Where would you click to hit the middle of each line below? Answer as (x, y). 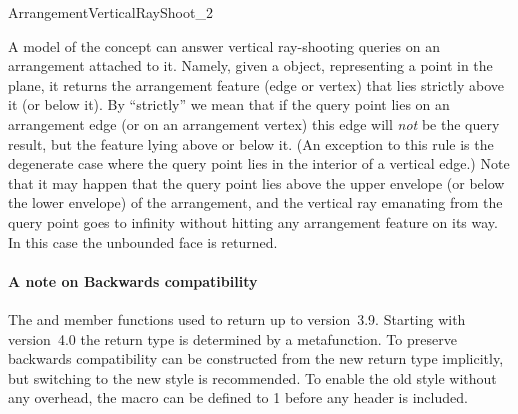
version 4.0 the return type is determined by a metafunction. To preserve (232, 338)
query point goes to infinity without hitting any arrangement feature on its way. (253, 221)
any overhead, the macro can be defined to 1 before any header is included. (238, 397)
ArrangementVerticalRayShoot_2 (110, 12)
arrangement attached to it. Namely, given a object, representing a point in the (250, 65)
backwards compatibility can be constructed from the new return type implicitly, (256, 358)
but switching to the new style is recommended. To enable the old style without (252, 377)
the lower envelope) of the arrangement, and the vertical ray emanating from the (255, 202)
